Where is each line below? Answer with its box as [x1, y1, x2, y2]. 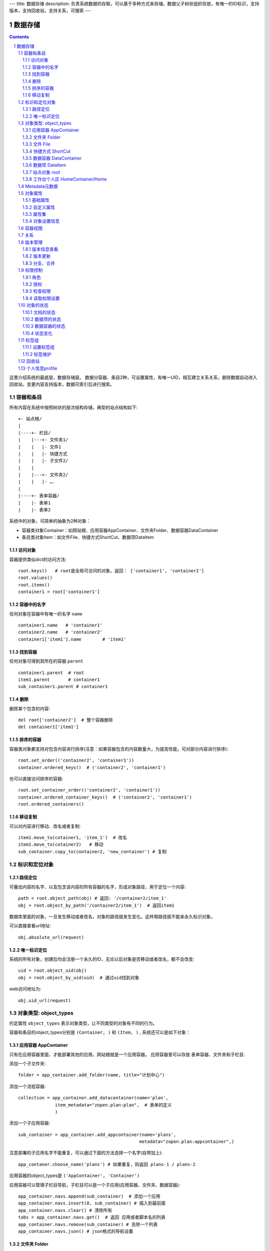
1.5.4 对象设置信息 [22, 218, 60, 224]
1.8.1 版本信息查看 [22, 246, 58, 252]
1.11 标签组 [18, 337, 39, 343]
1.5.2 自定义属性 [22, 204, 55, 210]
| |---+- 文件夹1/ [18, 437, 68, 443]
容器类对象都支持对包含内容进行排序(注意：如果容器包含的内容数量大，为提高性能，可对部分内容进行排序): [9, 746, 228, 752]
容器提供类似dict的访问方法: [9, 556, 67, 562]
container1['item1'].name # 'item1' [18, 636, 126, 642]
